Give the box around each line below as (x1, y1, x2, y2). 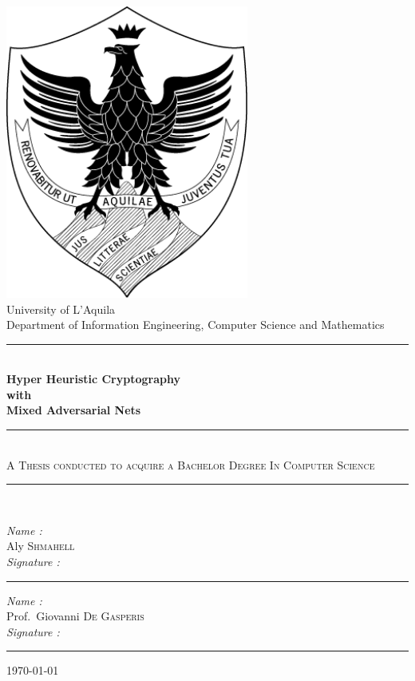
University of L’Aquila (6, 300, 116, 317)
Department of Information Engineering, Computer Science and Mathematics (6, 316, 385, 333)
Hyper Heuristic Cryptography (6, 370, 180, 387)
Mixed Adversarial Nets (6, 402, 141, 418)
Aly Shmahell (6, 537, 75, 554)
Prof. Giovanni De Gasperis (6, 608, 144, 624)
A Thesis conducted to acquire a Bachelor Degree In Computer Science (6, 456, 375, 473)
